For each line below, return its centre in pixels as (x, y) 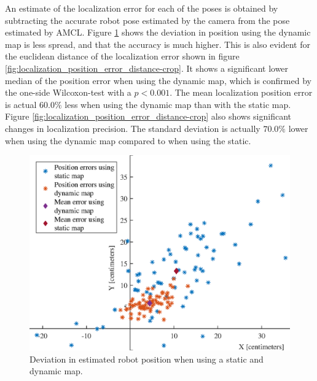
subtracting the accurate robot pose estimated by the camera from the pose (147, 20)
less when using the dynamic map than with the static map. (178, 104)
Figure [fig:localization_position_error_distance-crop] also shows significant (148, 116)
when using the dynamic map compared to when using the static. (128, 140)
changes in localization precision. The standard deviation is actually (133, 128)
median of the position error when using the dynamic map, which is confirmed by (158, 80)
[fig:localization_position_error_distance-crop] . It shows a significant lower (147, 68)
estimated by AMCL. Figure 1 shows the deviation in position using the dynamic (158, 32)
